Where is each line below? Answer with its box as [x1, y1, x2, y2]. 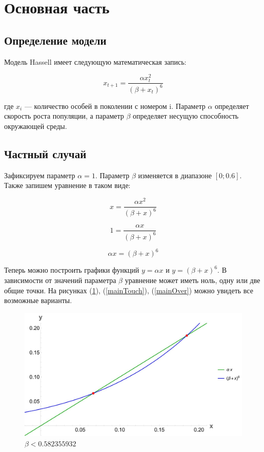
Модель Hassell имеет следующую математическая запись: [4, 56, 187, 67]
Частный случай [4, 145, 87, 161]
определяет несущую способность [133, 110, 239, 121]
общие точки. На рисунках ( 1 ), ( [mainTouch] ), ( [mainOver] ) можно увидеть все [4, 285, 253, 295]
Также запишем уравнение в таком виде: [4, 180, 131, 191]
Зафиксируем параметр [4, 169, 75, 180]
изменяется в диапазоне [138, 169, 212, 180]
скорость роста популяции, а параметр [4, 110, 124, 121]
